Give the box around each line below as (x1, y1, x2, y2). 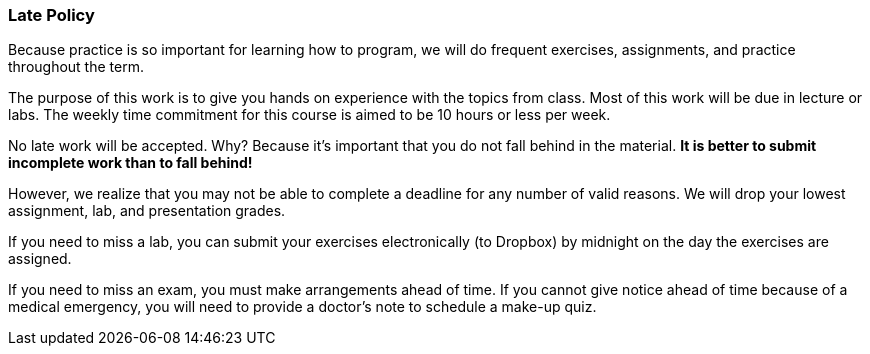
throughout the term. (8, 58, 144, 76)
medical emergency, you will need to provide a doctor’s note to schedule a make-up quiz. (8, 298, 597, 316)
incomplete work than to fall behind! (8, 154, 253, 172)
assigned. (8, 250, 72, 268)
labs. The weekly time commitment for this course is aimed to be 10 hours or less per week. (8, 106, 611, 124)
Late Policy (8, 5, 95, 25)
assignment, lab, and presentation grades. (8, 202, 286, 220)
